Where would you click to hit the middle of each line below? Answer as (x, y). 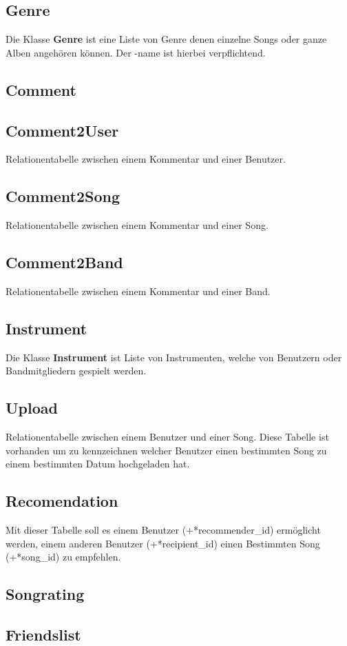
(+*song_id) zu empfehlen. (63, 557)
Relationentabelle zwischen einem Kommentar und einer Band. (138, 291)
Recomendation (62, 501)
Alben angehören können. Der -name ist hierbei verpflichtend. (136, 52)
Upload (32, 408)
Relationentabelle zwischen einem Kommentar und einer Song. (137, 225)
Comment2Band (64, 262)
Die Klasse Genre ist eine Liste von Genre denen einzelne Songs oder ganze (166, 39)
